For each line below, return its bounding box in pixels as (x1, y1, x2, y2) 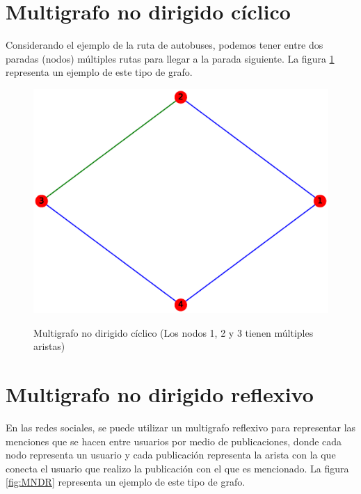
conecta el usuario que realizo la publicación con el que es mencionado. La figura (6, 461, 349, 475)
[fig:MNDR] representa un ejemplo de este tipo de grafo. (6, 475, 246, 489)
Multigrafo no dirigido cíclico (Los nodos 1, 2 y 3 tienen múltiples (33, 325, 314, 340)
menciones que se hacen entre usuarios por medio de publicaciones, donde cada (6, 433, 342, 448)
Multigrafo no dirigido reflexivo (6, 380, 314, 408)
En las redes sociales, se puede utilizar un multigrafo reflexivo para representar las (6, 420, 356, 434)
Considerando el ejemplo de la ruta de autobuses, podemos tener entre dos (6, 38, 323, 52)
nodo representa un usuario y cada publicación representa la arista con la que (6, 447, 336, 462)
